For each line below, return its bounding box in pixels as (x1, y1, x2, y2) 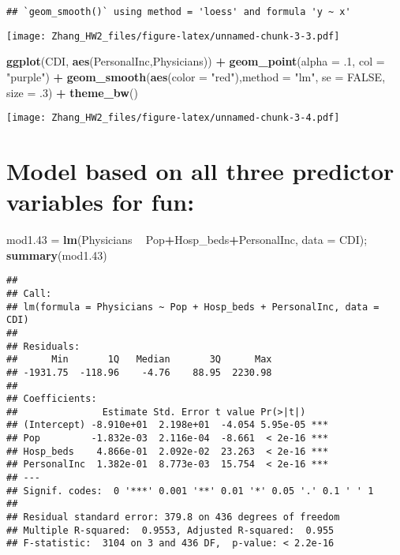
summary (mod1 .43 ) (6, 246, 107, 263)
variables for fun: (6, 186, 195, 218)
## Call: (6, 287, 52, 299)
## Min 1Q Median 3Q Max (6, 354, 272, 366)
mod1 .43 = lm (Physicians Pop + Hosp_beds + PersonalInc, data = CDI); (6, 231, 368, 248)
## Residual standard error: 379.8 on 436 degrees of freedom (6, 512, 340, 523)
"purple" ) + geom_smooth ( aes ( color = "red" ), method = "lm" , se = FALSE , (6, 68, 386, 84)
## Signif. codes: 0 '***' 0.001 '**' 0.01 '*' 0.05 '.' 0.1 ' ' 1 (6, 485, 374, 497)
